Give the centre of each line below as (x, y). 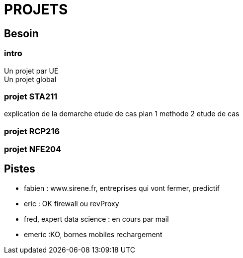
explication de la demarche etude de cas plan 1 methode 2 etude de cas (122, 114)
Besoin (21, 33)
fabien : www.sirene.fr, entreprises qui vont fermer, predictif (122, 188)
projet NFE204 (33, 149)
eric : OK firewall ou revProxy (72, 203)
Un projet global (30, 79)
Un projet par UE (31, 71)
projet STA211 (31, 96)
